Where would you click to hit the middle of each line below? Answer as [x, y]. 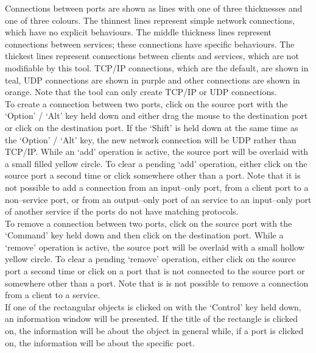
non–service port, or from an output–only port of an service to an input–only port [158, 199]
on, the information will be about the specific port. [100, 342]
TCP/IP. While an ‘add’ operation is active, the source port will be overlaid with [157, 152]
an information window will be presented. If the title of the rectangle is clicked [151, 319]
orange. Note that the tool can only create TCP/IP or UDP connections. [141, 92]
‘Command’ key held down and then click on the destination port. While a [144, 235]
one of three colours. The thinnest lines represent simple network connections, [150, 20]
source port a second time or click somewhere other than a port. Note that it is [153, 175]
